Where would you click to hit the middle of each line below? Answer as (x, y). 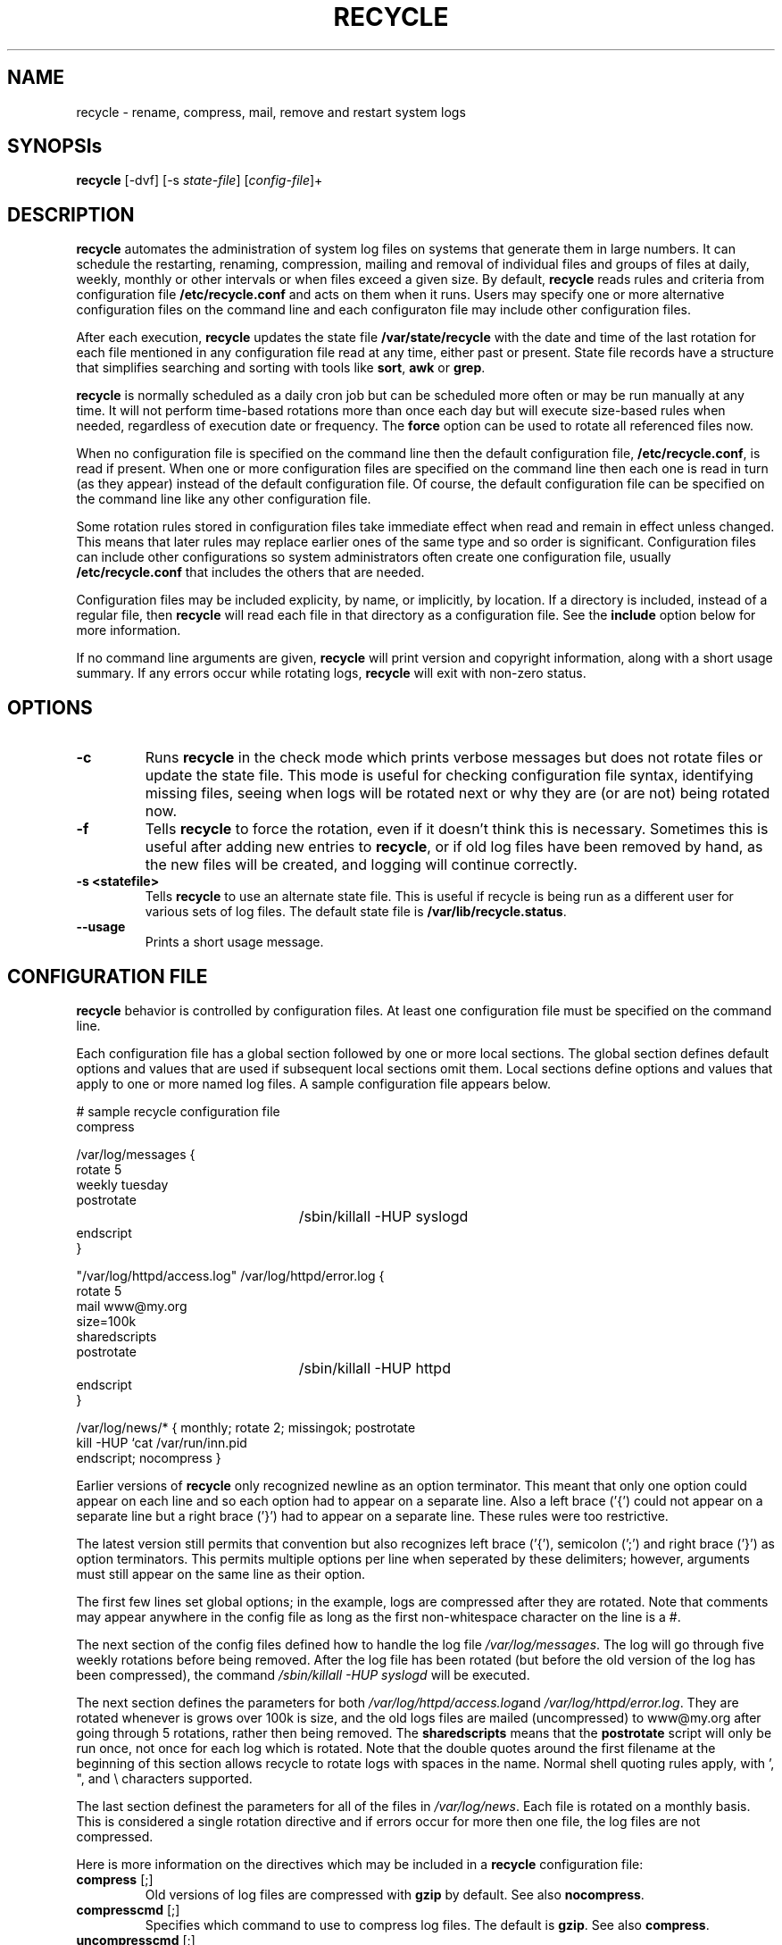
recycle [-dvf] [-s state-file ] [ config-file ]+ (200, 180)
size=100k (106, 1321)
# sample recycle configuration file (178, 1111)
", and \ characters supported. (164, 1778)
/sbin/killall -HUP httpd (374, 1368)
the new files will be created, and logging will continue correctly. (361, 865)
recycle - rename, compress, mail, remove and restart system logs (271, 112)
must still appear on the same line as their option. (221, 1574)
